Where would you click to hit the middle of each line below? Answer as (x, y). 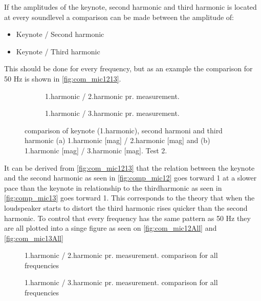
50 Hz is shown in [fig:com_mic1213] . (63, 78)
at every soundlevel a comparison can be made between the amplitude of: (119, 17)
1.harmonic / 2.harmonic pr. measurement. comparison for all (121, 255)
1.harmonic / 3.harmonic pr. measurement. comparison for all (121, 282)
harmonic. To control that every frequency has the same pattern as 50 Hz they (127, 218)
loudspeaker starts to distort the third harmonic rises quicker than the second (126, 207)
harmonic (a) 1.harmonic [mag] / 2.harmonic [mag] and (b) (117, 140)
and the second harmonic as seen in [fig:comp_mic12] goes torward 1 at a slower (130, 178)
